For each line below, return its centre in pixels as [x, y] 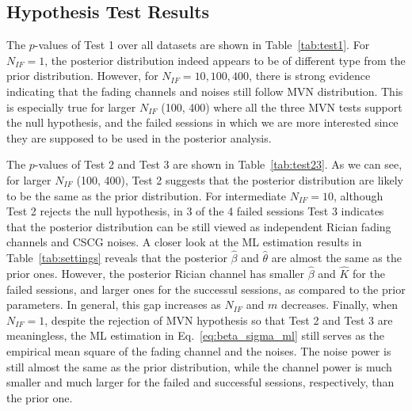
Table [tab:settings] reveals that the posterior [117, 258]
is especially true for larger [71, 107]
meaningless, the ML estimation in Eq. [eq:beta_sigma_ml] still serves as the [196, 335]
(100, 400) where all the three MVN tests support [282, 107]
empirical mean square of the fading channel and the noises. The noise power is [199, 350]
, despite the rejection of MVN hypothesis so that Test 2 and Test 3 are [219, 320]
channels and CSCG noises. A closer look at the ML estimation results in [184, 242]
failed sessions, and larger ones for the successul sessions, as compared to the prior [206, 289]
